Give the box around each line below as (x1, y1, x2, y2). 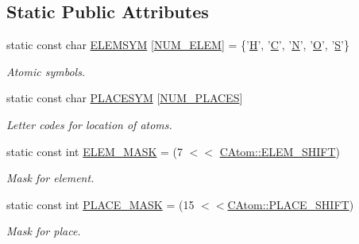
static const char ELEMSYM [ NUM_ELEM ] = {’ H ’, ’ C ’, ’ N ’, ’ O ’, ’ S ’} (6, 36, 349, 53)
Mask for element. (6, 170, 95, 186)
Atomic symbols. (6, 63, 86, 79)
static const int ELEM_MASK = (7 (6, 143, 183, 159)
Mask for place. (6, 223, 81, 239)
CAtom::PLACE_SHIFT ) (227, 196, 354, 212)
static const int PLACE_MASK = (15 (6, 196, 195, 212)
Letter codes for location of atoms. (6, 116, 172, 132)
